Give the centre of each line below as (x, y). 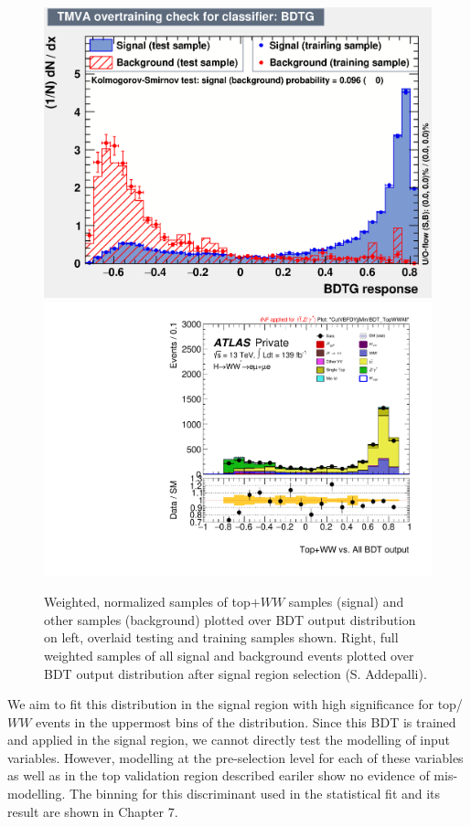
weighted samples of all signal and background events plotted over (229, 655)
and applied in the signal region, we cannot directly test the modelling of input (229, 740)
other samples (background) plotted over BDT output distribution (230, 619)
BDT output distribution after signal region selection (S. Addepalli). (235, 673)
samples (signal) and (346, 602)
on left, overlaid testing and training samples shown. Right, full (221, 637)
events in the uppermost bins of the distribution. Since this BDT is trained (246, 721)
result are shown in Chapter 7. (93, 811)
